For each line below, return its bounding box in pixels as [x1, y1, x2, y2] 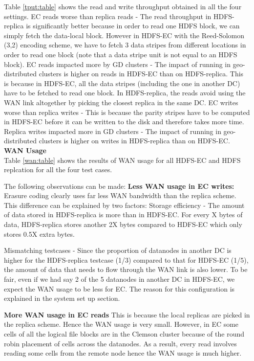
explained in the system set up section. [4, 293, 120, 303]
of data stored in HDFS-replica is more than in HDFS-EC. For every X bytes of [4, 209, 243, 220]
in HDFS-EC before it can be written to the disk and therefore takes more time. [4, 116, 244, 127]
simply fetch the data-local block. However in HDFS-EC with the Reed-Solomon [4, 30, 245, 40]
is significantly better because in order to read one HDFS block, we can [26, 21, 240, 31]
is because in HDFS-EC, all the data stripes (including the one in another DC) [4, 78, 240, 88]
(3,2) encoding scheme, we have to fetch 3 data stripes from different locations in [4, 40, 246, 50]
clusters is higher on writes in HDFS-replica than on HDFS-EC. [39, 135, 230, 146]
